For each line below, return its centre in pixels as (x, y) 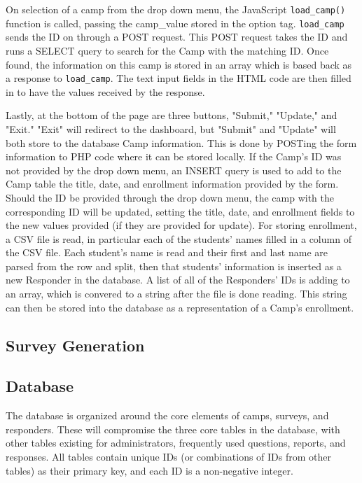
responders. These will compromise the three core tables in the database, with (173, 429)
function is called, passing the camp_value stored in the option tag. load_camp (175, 23)
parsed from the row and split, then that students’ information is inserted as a (174, 266)
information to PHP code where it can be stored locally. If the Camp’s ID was (174, 156)
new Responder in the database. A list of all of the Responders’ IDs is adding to (178, 280)
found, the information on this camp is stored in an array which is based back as (179, 64)
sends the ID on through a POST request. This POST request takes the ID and (177, 37)
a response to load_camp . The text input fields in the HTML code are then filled (179, 78)
